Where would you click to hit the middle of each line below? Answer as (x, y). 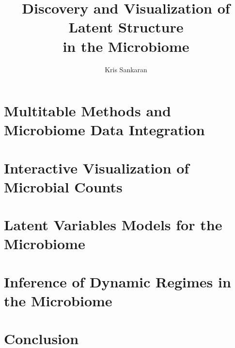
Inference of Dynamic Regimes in (117, 281)
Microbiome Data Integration (104, 130)
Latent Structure (126, 27)
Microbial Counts (63, 186)
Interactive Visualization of (97, 167)
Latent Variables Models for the (113, 225)
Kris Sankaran (126, 69)
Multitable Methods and (87, 111)
